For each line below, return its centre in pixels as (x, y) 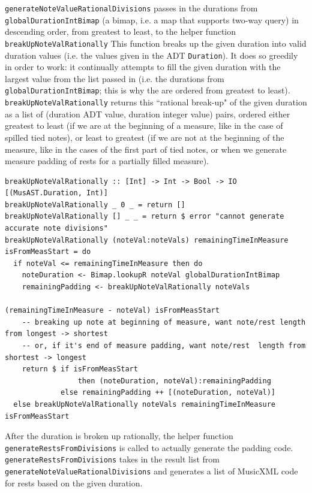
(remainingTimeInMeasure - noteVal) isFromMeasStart (112, 311)
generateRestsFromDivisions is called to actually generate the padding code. (149, 447)
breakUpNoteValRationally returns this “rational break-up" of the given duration (156, 102)
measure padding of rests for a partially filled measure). (107, 161)
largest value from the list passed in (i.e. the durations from (115, 78)
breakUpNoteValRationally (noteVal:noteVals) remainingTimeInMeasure (147, 240)
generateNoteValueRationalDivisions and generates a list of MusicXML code (151, 471)
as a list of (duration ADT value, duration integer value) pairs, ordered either (148, 114)
